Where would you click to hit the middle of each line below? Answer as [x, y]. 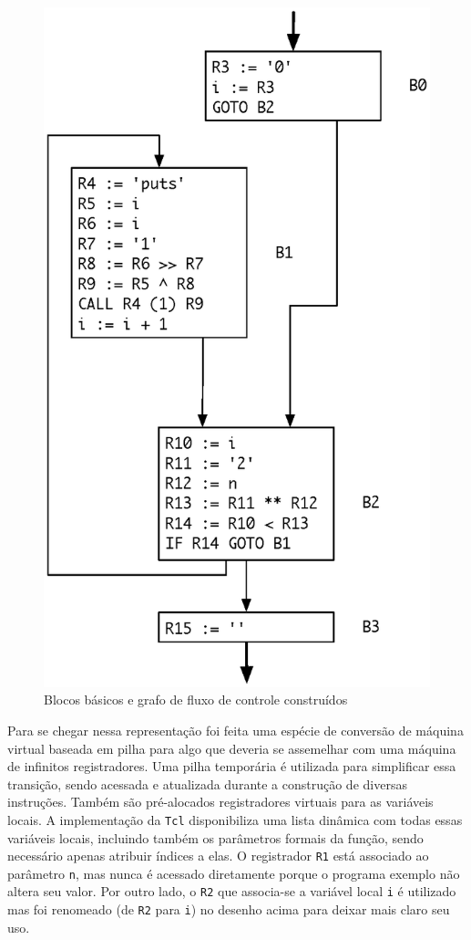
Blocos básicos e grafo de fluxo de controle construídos [196, 700]
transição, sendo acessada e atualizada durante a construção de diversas [207, 783]
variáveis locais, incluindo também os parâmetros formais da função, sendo [215, 837]
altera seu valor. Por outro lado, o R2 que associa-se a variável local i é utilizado [232, 891]
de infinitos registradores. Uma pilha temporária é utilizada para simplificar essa [232, 766]
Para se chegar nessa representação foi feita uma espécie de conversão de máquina [235, 730]
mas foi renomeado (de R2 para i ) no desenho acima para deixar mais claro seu [229, 909]
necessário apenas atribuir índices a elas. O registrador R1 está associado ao [218, 856]
